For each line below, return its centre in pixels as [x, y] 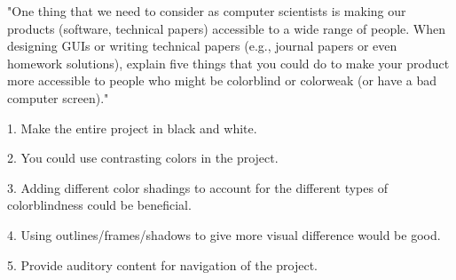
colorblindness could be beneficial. [99, 205]
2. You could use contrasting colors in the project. [143, 158]
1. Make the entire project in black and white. [132, 128]
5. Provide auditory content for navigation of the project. [163, 264]
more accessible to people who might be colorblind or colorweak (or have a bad [222, 80]
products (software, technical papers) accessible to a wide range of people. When [227, 28]
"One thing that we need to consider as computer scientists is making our [207, 11]
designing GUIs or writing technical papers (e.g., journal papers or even [202, 46]
